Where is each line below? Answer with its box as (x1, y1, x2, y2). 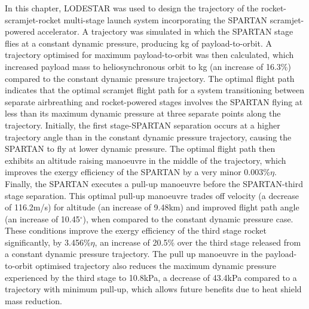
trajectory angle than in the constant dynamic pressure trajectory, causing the (5, 130, 292, 143)
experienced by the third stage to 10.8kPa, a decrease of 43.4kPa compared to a (5, 271, 297, 283)
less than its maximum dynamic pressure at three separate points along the (5, 107, 281, 120)
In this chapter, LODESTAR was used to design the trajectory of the (5, 2, 259, 14)
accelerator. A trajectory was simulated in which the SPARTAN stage (37, 25, 293, 38)
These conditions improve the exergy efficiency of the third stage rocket (5, 224, 267, 237)
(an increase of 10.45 (5, 212, 80, 225)
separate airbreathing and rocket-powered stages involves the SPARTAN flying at (5, 95, 303, 108)
